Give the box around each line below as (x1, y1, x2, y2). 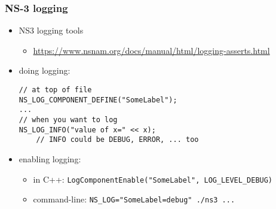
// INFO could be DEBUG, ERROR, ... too (36, 135, 199, 144)
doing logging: (19, 64, 70, 77)
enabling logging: (19, 152, 81, 165)
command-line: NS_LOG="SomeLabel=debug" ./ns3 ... (33, 193, 235, 205)
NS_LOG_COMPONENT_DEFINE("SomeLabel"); (19, 95, 177, 104)
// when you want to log (19, 115, 118, 124)
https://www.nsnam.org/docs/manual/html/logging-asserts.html (33, 44, 270, 56)
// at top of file (19, 86, 92, 94)
